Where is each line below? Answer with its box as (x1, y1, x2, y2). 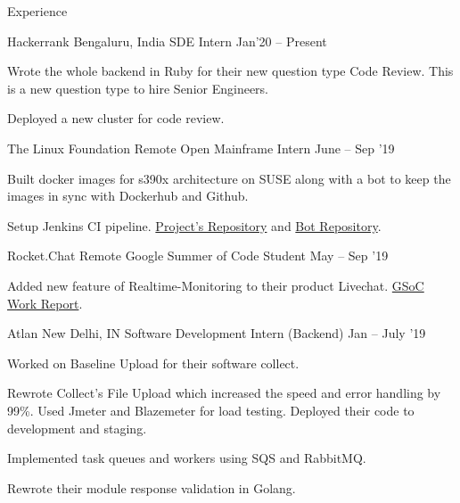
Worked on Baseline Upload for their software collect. (7, 353, 300, 372)
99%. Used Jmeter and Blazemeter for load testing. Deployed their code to (7, 400, 415, 419)
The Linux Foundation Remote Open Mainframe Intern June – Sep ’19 (7, 138, 395, 157)
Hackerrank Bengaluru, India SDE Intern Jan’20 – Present (7, 31, 327, 50)
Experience (7, 2, 68, 20)
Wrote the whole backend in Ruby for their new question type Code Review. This (7, 62, 454, 80)
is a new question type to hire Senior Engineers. (7, 78, 268, 97)
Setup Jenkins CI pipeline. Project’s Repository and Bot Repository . (7, 216, 382, 235)
